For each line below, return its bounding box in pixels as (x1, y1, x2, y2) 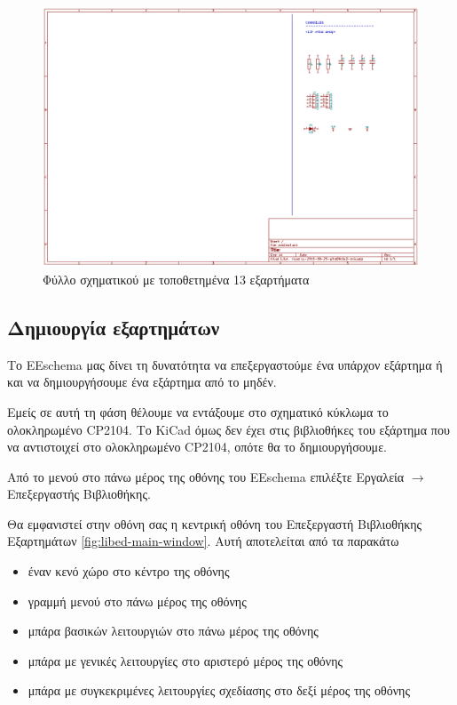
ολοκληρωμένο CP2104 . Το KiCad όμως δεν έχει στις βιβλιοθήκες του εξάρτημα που (7, 420, 450, 438)
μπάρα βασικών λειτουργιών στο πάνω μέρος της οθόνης (28, 621, 319, 640)
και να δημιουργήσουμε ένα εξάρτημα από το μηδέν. (7, 373, 277, 391)
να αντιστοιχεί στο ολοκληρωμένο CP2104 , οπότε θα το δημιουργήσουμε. (7, 437, 387, 456)
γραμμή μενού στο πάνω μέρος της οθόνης (28, 591, 247, 610)
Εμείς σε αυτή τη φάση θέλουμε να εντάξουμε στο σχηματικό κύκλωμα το (7, 402, 389, 421)
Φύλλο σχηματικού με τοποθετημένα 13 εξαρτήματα (43, 269, 310, 288)
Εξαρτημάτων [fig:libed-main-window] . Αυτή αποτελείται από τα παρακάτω (7, 532, 399, 550)
